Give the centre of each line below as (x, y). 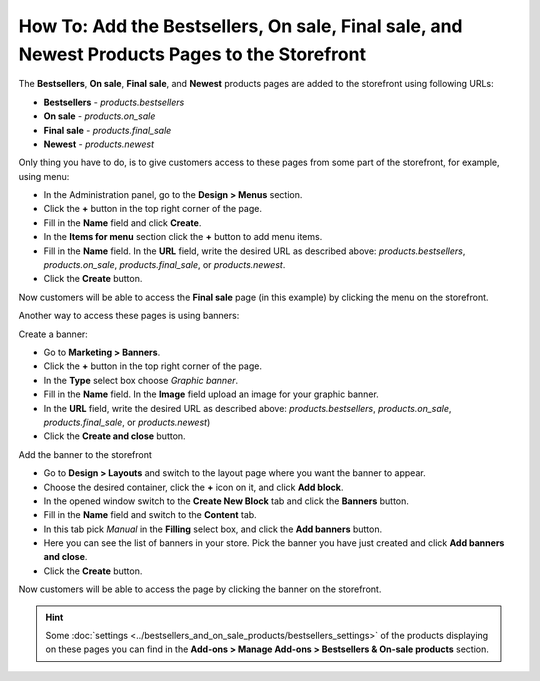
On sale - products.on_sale (99, 116)
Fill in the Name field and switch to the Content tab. (150, 515)
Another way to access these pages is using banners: (129, 316)
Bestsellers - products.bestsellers (114, 102)
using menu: (44, 176)
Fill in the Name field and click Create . (122, 222)
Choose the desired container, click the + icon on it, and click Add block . (193, 487)
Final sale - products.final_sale (107, 130)
